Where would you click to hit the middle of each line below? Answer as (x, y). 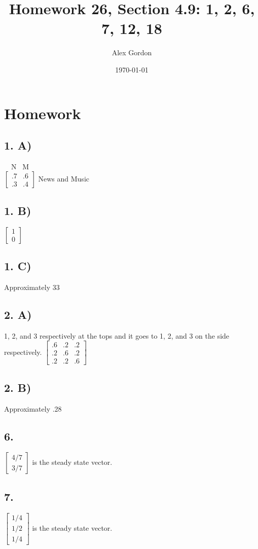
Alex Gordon (132, 52)
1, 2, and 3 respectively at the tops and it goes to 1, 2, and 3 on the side (117, 335)
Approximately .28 (33, 408)
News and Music (64, 179)
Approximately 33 (32, 287)
